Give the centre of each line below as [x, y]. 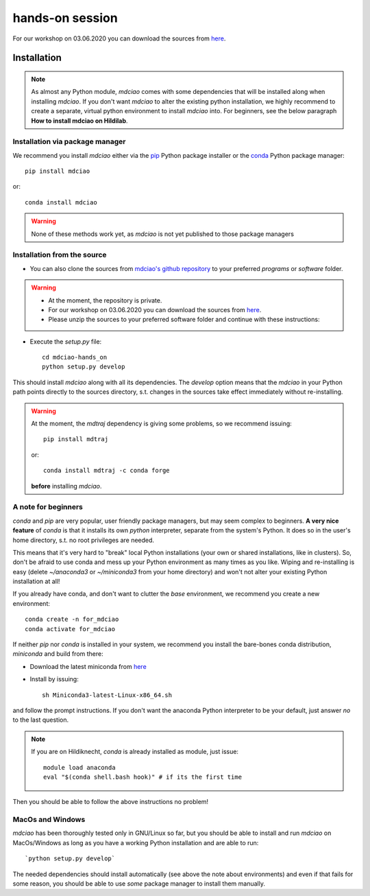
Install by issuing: [54, 679]
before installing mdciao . [66, 486]
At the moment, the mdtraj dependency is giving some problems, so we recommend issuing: [162, 424]
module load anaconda [79, 767]
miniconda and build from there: [58, 654]
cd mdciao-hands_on [75, 357]
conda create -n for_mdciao [72, 620]
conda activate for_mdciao [70, 629]
